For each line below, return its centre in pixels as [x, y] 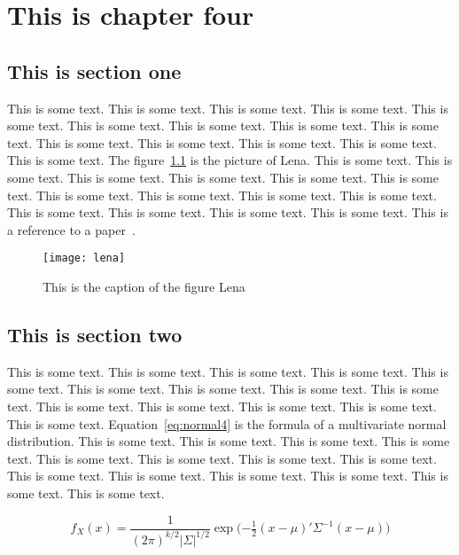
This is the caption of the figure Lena [144, 286]
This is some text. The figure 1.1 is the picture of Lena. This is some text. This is [230, 160]
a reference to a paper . [71, 229]
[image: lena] [84, 258]
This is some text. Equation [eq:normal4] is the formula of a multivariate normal [227, 423]
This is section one [94, 70]
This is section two [95, 334]
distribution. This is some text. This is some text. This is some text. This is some [229, 441]
